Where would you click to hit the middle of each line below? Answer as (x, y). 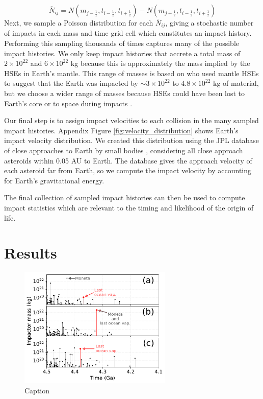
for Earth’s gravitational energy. (54, 180)
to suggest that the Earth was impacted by (71, 83)
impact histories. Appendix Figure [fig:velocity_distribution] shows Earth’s (121, 130)
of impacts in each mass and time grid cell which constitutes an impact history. (128, 33)
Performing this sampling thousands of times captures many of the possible (122, 43)
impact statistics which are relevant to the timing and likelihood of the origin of (129, 207)
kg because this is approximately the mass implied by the (160, 63)
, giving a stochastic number (209, 22)
